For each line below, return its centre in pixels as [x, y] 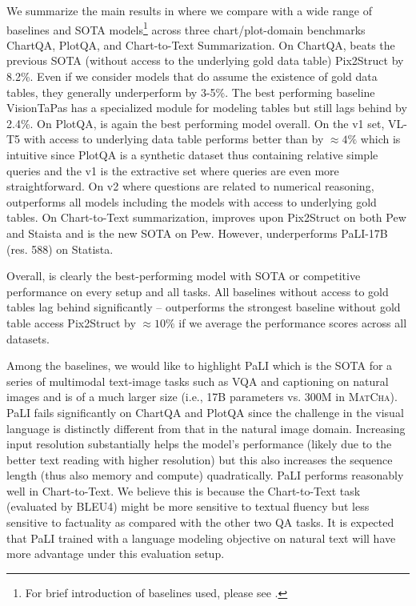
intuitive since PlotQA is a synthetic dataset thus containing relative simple [192, 155]
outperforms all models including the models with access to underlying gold [192, 201]
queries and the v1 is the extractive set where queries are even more [173, 170]
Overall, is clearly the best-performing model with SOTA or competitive [184, 276]
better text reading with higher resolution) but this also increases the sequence [200, 459]
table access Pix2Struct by [71, 322]
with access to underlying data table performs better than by [174, 139]
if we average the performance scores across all [293, 322]
